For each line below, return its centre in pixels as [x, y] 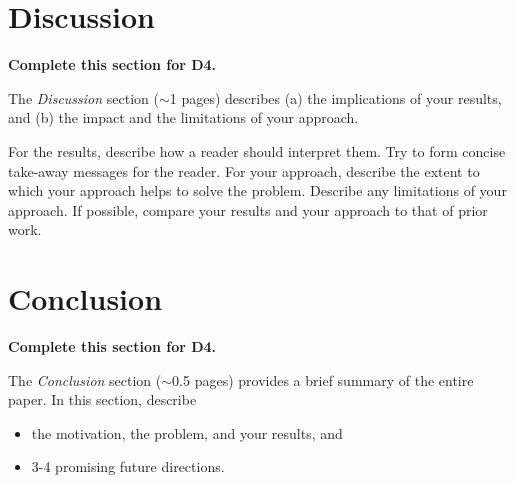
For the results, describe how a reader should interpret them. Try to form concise [257, 150]
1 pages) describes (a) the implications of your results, [335, 97]
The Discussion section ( [83, 97]
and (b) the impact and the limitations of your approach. [183, 117]
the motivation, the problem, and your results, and [187, 432]
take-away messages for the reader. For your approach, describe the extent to [244, 170]
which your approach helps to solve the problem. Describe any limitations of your [257, 190]
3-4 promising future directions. [128, 466]
